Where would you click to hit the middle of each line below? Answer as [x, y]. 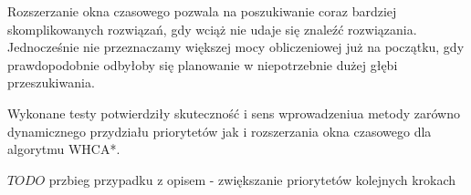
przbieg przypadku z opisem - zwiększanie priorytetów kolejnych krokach [252, 179]
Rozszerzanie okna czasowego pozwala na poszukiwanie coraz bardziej [202, 11]
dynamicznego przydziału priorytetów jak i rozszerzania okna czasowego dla [220, 131]
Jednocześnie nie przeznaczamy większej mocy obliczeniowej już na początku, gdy [236, 47]
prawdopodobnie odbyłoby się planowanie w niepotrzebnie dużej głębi [203, 64]
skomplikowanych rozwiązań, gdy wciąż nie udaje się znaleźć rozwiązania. [212, 29]
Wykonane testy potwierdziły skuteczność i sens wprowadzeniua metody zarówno [234, 113]
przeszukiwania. [51, 82]
